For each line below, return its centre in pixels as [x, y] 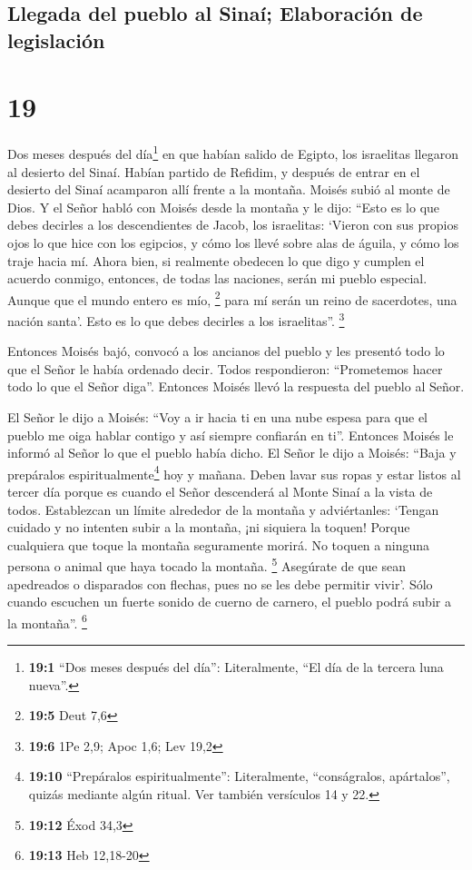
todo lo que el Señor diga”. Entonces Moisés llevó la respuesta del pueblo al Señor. [236, 386]
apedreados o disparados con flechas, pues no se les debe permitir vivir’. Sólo [220, 583]
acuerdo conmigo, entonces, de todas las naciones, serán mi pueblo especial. [217, 278]
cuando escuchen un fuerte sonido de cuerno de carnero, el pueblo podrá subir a [229, 602]
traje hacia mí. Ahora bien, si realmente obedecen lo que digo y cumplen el [216, 260]
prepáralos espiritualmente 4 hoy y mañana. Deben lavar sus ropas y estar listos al [234, 472]
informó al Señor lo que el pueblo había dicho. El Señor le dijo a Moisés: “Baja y [232, 453]
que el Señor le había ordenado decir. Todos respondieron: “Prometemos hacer [225, 368]
